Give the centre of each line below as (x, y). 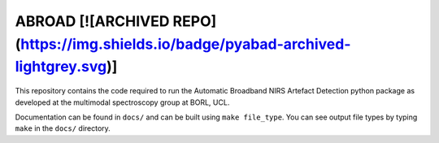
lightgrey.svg (61, 67)
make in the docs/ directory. (63, 128)
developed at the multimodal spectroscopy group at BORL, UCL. (122, 102)
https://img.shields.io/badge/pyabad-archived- (186, 44)
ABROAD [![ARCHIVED (92, 21)
